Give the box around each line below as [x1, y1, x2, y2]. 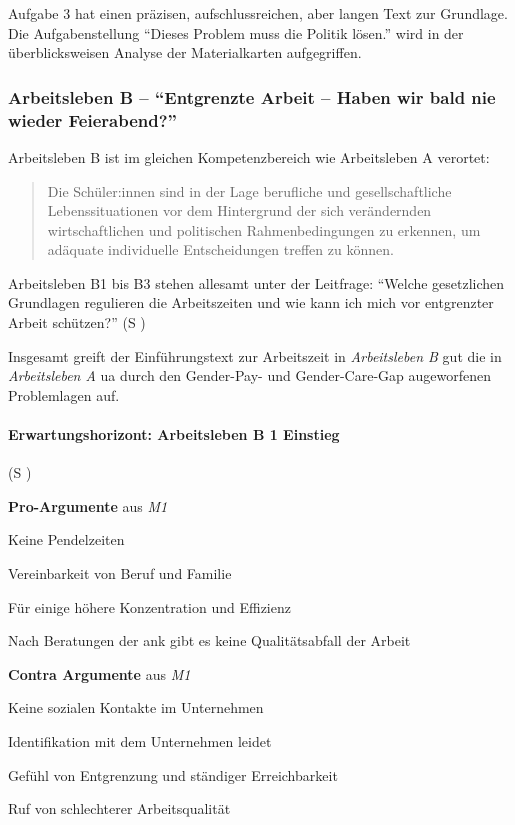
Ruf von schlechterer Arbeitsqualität [8, 798, 231, 819]
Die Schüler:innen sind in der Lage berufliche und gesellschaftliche [47, 180, 452, 201]
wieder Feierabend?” [8, 107, 177, 132]
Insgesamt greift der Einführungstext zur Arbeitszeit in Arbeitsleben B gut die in [8, 345, 502, 366]
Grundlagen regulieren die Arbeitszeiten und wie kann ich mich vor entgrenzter [8, 292, 494, 313]
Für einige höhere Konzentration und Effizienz [8, 596, 291, 617]
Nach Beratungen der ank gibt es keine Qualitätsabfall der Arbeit [8, 630, 411, 651]
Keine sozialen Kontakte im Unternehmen [8, 697, 264, 718]
